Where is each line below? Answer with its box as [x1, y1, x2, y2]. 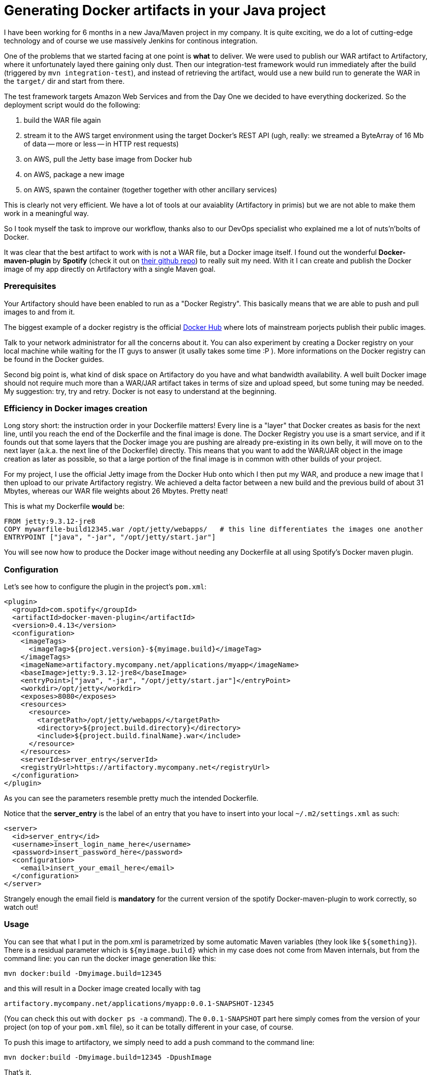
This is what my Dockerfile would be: [4, 502, 125, 511]
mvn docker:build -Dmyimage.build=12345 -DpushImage [4, 1053, 212, 1061]
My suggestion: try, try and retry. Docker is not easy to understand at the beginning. [4, 387, 277, 395]
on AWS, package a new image [24, 170, 125, 179]
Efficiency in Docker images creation [4, 403, 148, 413]
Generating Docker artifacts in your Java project [4, 2, 326, 19]
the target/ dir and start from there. [4, 76, 125, 85]
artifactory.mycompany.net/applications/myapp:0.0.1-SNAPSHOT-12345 [4, 999, 274, 1007]
